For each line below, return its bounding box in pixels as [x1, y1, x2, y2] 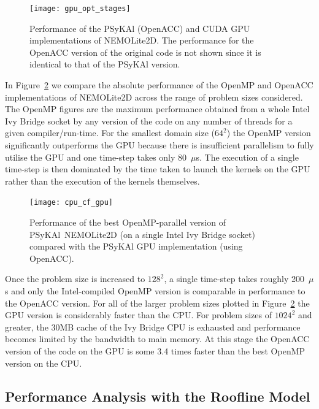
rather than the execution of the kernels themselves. [5, 174, 200, 187]
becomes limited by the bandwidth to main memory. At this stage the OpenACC [5, 332, 310, 345]
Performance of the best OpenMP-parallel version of [29, 216, 226, 229]
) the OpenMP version [226, 126, 311, 139]
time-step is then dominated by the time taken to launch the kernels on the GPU [5, 162, 310, 175]
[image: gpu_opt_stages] [29, 4, 131, 13]
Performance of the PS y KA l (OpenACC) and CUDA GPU [29, 21, 250, 34]
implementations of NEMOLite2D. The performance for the [29, 34, 254, 47]
